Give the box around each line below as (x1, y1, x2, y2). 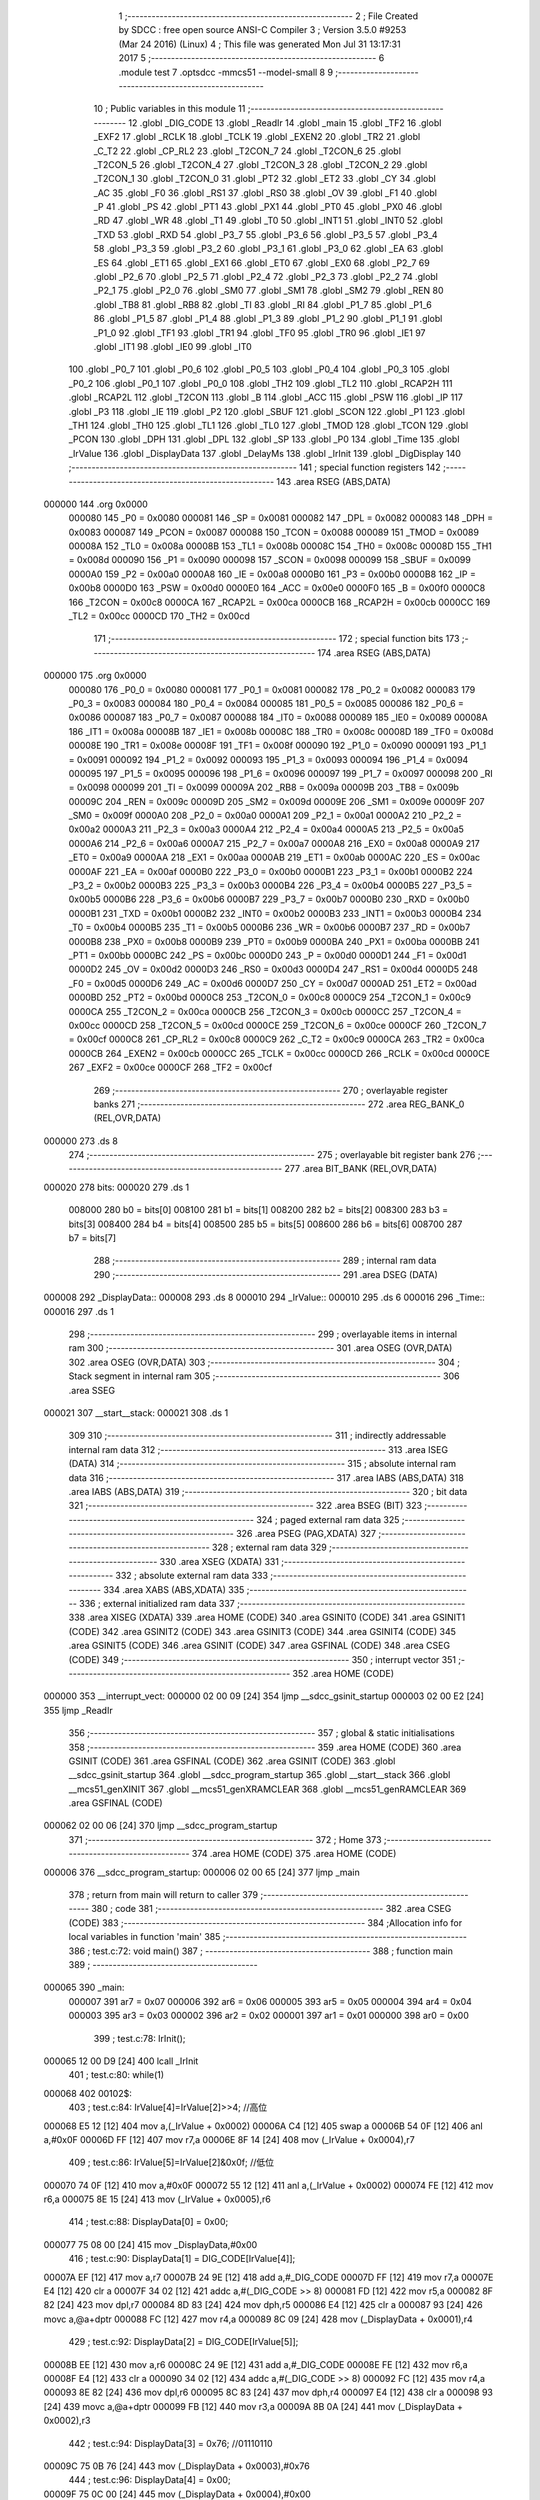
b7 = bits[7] (68, 1232, 117, 1244)
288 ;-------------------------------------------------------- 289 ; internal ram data (93, 1255, 437, 1267)
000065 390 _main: (43, 1981, 125, 1994)
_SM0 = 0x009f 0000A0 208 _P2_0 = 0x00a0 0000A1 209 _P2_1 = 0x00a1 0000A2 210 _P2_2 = (68, 810, 462, 822)
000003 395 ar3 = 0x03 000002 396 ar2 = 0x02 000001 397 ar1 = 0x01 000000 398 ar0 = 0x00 (68, 2010, 470, 2022)
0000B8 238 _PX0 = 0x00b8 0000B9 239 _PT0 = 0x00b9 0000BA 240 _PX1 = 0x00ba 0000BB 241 (68, 935, 480, 947)
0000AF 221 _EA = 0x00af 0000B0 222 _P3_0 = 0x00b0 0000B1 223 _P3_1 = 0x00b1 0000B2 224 (68, 865, 474, 877)
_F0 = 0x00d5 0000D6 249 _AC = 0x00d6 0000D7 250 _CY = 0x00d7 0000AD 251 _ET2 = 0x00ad (68, 977, 477, 989)
